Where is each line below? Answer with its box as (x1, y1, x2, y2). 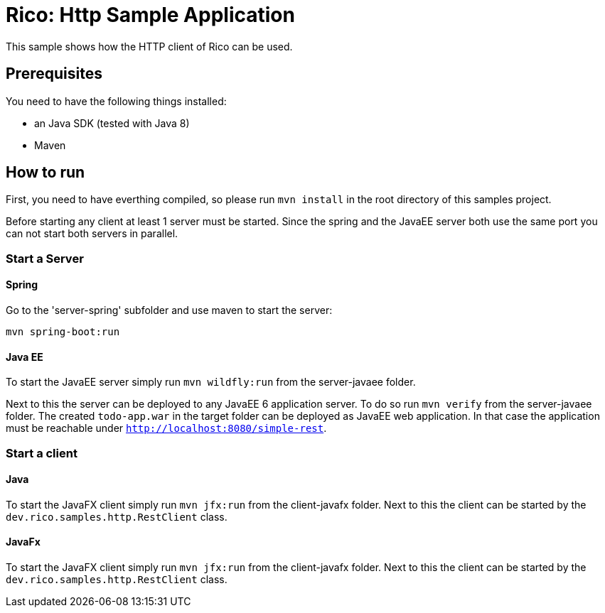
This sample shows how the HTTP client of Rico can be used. (6, 40, 293, 53)
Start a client (6, 445, 77, 460)
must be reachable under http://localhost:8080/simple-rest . (6, 422, 327, 435)
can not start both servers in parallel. (6, 227, 178, 240)
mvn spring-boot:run (6, 326, 120, 338)
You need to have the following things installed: (6, 94, 227, 107)
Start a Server (6, 251, 84, 266)
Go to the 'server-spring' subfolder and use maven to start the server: (6, 304, 333, 317)
